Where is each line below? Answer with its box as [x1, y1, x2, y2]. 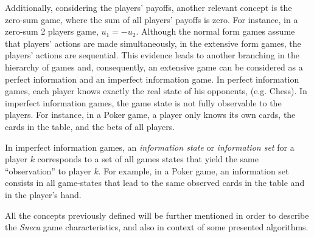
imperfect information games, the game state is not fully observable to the [5, 96, 282, 109]
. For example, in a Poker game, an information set [98, 164, 289, 177]
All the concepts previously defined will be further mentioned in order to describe [5, 208, 309, 221]
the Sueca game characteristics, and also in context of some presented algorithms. [5, 221, 309, 233]
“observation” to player [5, 164, 91, 177]
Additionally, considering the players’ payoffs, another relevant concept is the [5, 1, 292, 13]
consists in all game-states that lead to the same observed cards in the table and [5, 176, 305, 189]
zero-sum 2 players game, [5, 25, 99, 38]
